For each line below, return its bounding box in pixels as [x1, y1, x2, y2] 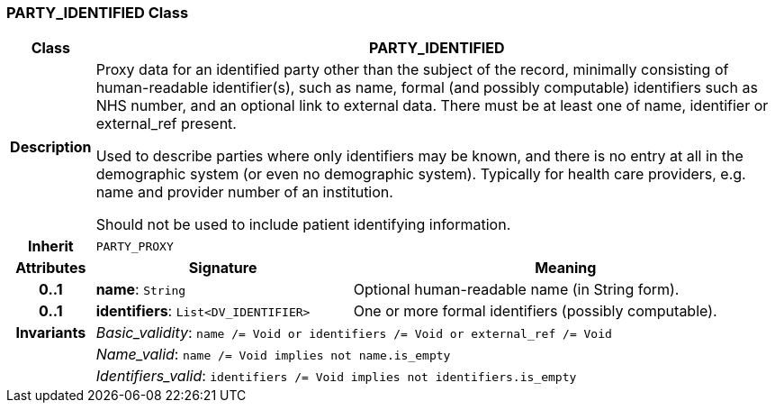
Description [10, 138, 92, 157]
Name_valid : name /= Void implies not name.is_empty [95, 345, 451, 364]
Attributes [15, 259, 86, 278]
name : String [95, 280, 186, 299]
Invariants [15, 323, 86, 342]
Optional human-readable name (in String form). [353, 280, 680, 299]
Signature [188, 259, 257, 278]
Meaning [535, 259, 597, 278]
